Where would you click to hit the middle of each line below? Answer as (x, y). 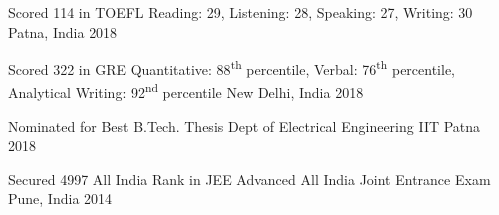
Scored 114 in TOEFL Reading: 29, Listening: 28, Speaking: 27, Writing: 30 (240, 12)
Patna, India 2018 (63, 31)
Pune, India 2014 (60, 198)
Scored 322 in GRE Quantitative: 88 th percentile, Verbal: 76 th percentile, (232, 67)
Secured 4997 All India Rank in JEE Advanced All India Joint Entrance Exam (249, 178)
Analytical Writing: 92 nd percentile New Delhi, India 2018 (186, 91)
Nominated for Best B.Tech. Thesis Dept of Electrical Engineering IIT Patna (244, 125)
